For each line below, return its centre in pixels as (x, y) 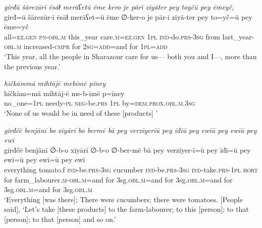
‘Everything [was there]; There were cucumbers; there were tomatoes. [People (123, 199)
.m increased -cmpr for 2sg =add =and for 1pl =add (91, 46)
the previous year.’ (32, 66)
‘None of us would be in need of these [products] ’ (81, 112)
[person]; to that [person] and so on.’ (60, 219)
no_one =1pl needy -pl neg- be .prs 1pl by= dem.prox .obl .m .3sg (100, 103)
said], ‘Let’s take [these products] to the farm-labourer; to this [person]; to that (126, 209)
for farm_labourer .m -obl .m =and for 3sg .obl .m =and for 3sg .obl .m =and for (118, 179)
